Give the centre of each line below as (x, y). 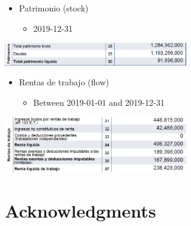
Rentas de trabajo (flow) (64, 82)
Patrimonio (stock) (54, 8)
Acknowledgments (80, 210)
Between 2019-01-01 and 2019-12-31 (99, 102)
